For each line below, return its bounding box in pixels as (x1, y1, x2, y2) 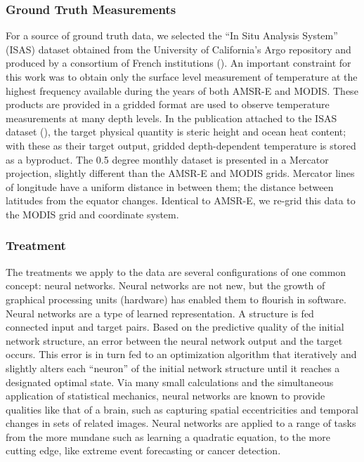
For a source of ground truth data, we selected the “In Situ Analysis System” (6, 28, 338, 43)
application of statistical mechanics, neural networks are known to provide (6, 388, 325, 403)
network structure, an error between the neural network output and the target (6, 333, 343, 348)
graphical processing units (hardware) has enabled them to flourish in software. (6, 291, 346, 306)
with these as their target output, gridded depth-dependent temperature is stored (6, 138, 356, 152)
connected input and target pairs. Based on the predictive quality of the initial (6, 319, 344, 334)
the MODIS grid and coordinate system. (6, 206, 179, 221)
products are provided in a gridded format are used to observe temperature (6, 97, 330, 112)
